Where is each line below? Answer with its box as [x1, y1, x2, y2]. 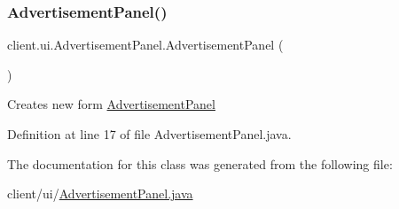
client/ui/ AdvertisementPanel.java [7, 184, 193, 203]
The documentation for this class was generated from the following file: [7, 154, 393, 173]
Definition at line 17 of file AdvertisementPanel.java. [7, 125, 292, 143]
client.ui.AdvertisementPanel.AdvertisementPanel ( [7, 35, 284, 54]
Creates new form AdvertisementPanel [7, 95, 215, 113]
